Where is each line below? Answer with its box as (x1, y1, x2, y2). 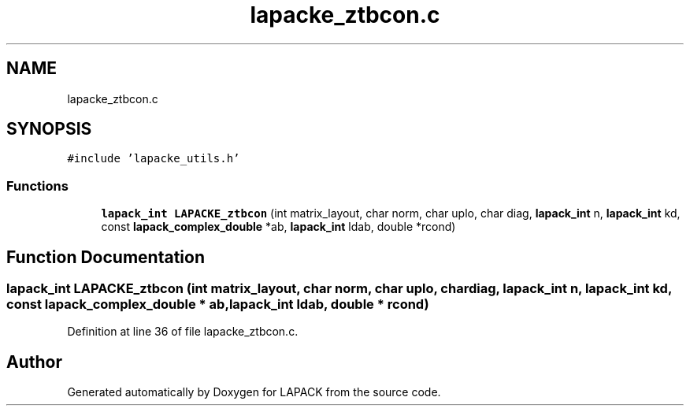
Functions (6, 177, 69, 194)
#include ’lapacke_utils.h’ (67, 152, 240, 165)
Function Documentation (6, 247, 205, 267)
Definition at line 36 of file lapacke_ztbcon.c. (67, 325, 299, 339)
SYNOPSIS (6, 119, 92, 139)
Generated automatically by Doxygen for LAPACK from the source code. (67, 385, 441, 399)
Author (6, 351, 62, 372)
